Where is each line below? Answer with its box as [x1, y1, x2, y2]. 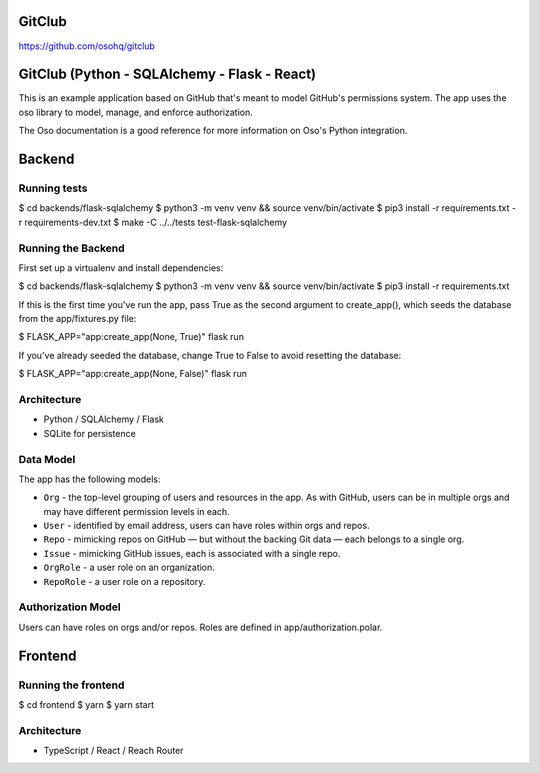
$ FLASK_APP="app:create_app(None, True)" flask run [18, 331, 245, 343]
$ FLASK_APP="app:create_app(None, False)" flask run [18, 368, 247, 380]
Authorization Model [18, 600, 121, 614]
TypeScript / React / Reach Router [43, 745, 184, 757]
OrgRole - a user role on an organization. [43, 561, 215, 574]
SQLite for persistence [43, 427, 137, 439]
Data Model [18, 452, 76, 466]
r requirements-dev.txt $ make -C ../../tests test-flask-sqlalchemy [18, 216, 288, 228]
